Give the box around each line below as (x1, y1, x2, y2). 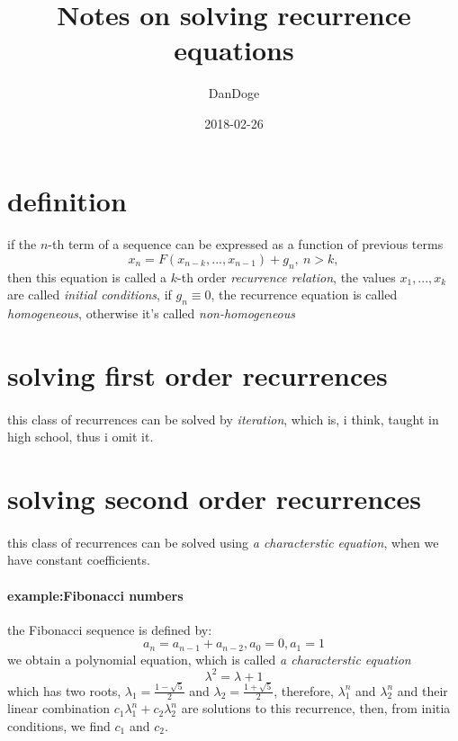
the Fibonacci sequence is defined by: (7, 620, 212, 638)
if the (7, 235, 37, 254)
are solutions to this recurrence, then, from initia (181, 699, 451, 718)
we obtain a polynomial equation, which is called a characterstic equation (7, 649, 411, 668)
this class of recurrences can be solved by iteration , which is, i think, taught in (7, 409, 439, 428)
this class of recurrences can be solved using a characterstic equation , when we (7, 532, 439, 551)
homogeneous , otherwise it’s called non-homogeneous (7, 304, 296, 323)
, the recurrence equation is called (211, 285, 398, 304)
